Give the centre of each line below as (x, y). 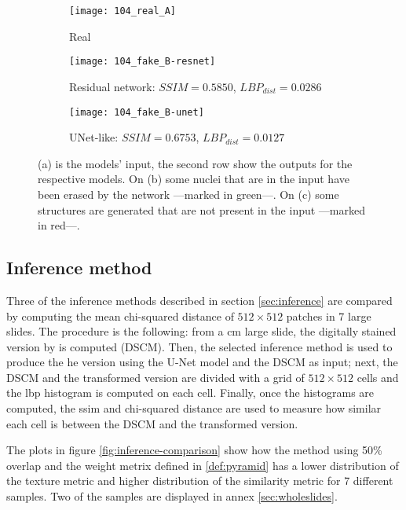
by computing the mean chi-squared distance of (120, 316)
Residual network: (112, 86)
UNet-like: (94, 137)
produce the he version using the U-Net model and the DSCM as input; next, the (202, 362)
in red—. (59, 225)
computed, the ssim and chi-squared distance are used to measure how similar (194, 408)
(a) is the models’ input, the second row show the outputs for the (195, 163)
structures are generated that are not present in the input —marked (202, 209)
